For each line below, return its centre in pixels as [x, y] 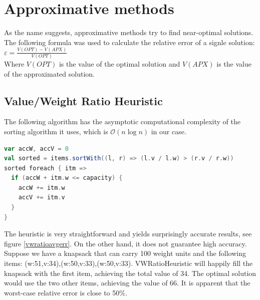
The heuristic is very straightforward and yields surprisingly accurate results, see [128, 234]
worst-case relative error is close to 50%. [66, 292]
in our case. [169, 131]
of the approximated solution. [49, 73]
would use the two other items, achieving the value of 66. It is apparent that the [127, 283]
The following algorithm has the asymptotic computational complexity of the [122, 121]
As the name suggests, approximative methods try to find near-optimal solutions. [129, 32]
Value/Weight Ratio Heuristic [83, 100]
